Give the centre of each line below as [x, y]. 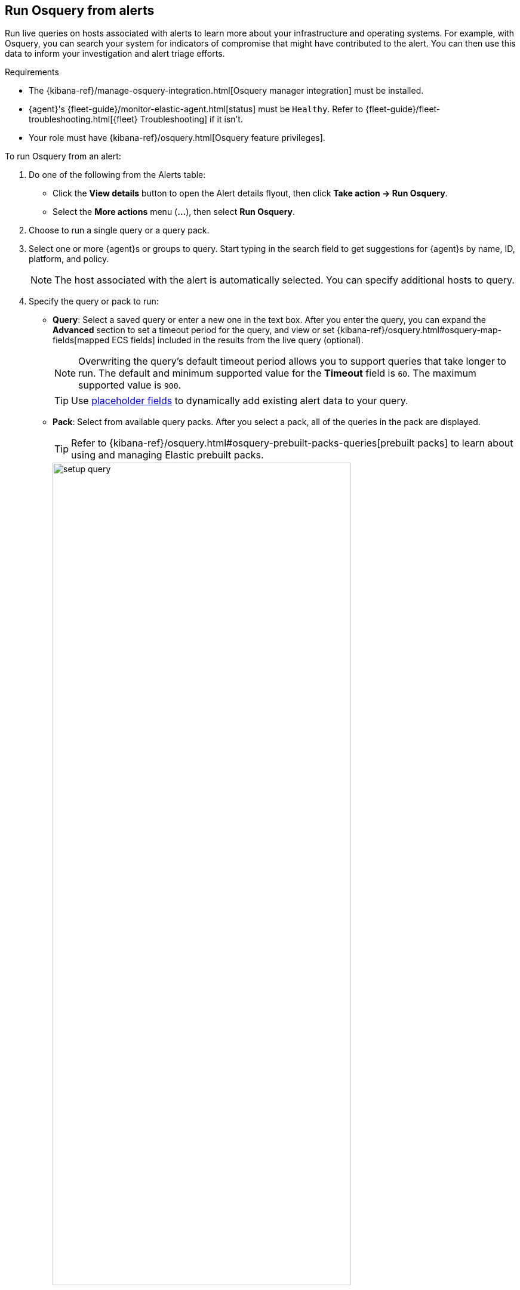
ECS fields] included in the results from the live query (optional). [238, 340]
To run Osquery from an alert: [63, 156]
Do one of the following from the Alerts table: [117, 175]
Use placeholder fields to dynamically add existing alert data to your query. [240, 401]
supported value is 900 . [130, 385]
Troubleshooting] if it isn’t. [191, 119]
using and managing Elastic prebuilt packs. [167, 455]
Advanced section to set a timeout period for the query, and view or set [194, 330]
